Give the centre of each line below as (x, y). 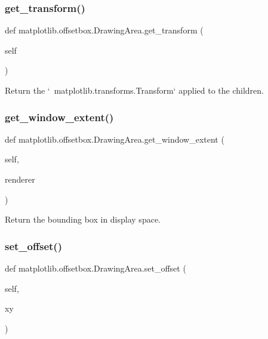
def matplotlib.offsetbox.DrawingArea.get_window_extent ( (115, 139)
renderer (20, 179)
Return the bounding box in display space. (83, 219)
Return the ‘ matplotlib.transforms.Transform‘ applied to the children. (134, 90)
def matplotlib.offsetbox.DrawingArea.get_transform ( (104, 30)
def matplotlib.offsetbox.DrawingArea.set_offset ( (96, 268)
